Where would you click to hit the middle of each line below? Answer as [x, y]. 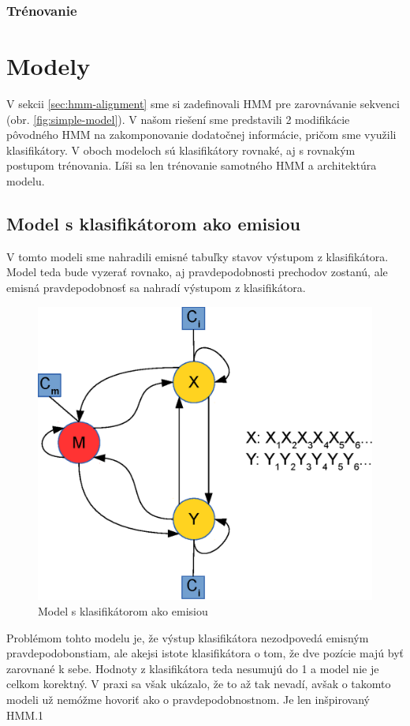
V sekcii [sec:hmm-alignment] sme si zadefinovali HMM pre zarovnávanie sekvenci [203, 103]
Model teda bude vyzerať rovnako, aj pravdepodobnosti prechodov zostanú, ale [197, 272]
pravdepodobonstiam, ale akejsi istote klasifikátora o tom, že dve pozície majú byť [205, 653]
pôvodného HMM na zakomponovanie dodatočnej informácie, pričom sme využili [201, 135]
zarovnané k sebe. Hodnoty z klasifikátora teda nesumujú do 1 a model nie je [193, 668]
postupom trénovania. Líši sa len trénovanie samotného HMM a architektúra [192, 165]
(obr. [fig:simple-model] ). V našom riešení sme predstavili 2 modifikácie [178, 119]
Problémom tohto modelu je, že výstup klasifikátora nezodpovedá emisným [188, 637]
